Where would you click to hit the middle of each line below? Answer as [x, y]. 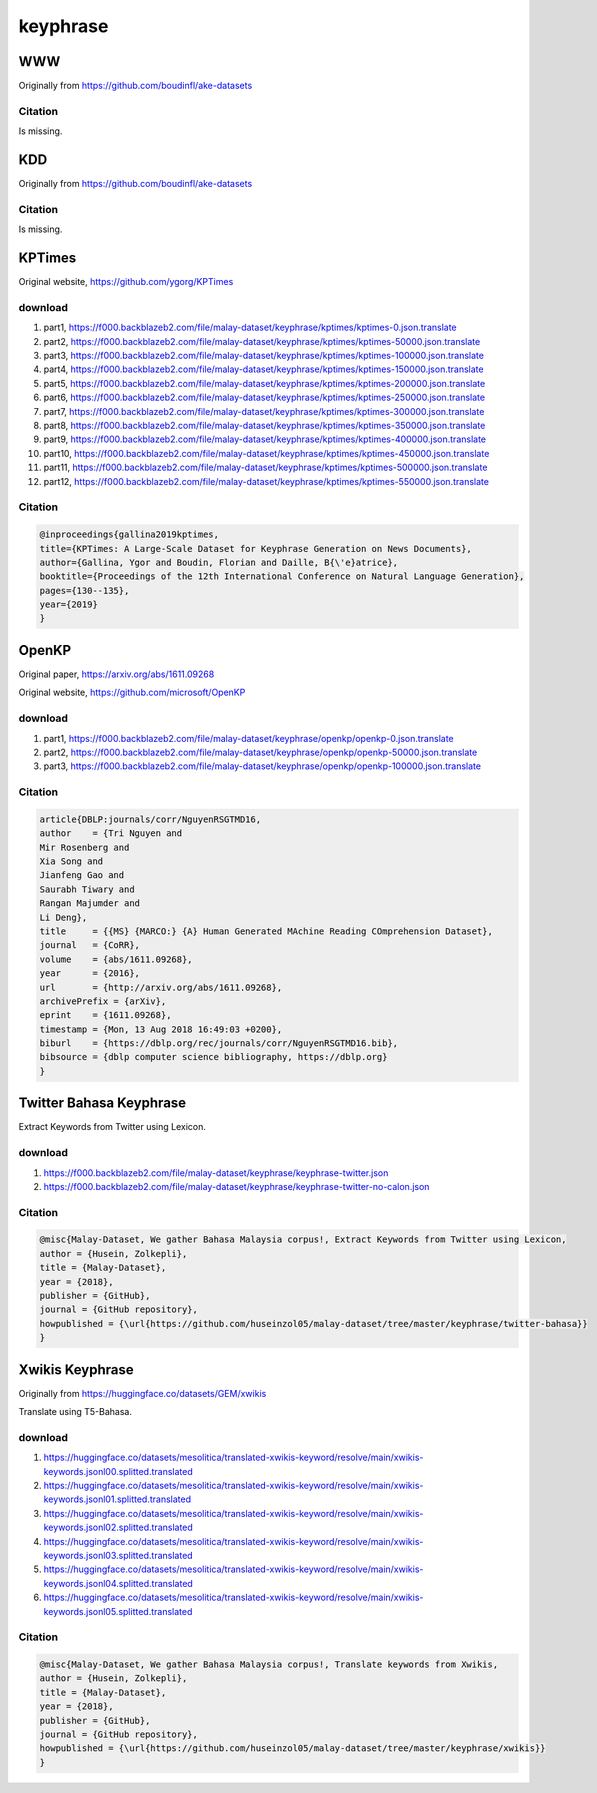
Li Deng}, [63, 917]
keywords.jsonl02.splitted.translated [118, 1527]
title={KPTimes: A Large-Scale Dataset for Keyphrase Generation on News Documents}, [255, 548]
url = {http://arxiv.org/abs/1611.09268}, [161, 987]
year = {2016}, [89, 973]
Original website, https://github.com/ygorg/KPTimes [126, 282]
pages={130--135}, [84, 590]
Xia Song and [71, 861]
